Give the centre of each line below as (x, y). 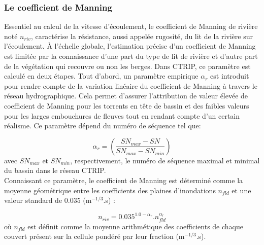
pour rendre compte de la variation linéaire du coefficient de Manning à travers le (131, 85)
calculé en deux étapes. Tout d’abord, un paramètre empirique (101, 76)
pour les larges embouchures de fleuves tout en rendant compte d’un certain (122, 115)
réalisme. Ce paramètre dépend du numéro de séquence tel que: (103, 126)
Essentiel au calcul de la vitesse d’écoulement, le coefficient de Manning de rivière (131, 26)
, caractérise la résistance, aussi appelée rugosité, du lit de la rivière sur (142, 36)
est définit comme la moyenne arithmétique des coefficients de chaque (136, 226)
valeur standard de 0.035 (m (48, 200)
